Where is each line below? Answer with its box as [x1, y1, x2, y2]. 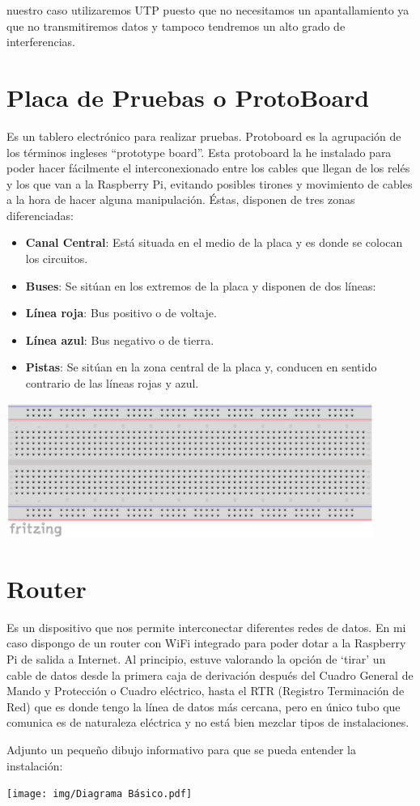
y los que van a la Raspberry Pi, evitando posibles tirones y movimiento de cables [6, 175, 413, 192]
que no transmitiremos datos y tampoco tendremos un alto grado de [6, 17, 346, 34]
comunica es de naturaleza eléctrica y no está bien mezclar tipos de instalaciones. [6, 714, 409, 731]
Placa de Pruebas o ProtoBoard [6, 80, 370, 113]
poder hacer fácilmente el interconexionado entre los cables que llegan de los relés [6, 159, 410, 176]
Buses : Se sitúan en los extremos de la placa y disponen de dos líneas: [25, 277, 376, 294]
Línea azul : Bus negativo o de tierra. [25, 331, 214, 348]
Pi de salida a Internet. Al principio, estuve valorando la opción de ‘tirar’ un [6, 651, 386, 668]
